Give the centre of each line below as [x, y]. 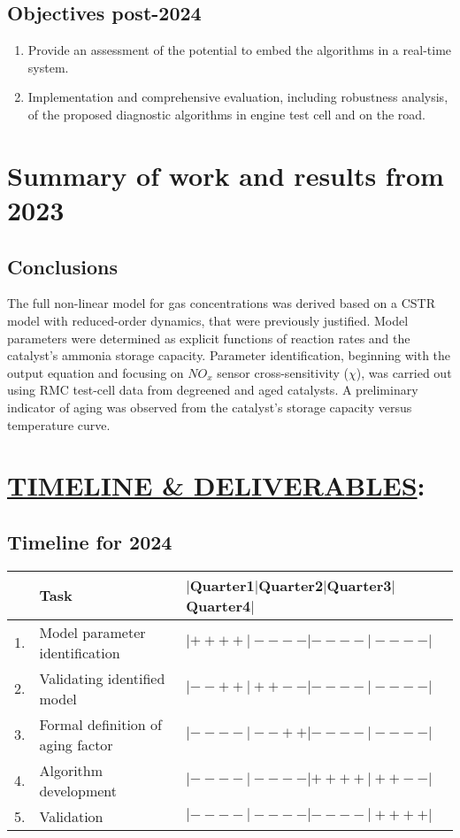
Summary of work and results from [226, 175]
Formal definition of [100, 724]
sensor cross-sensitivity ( [283, 372]
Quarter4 [218, 605]
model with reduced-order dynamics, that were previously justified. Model [208, 320]
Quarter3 [359, 585]
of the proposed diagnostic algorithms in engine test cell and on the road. [227, 114]
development [78, 790]
